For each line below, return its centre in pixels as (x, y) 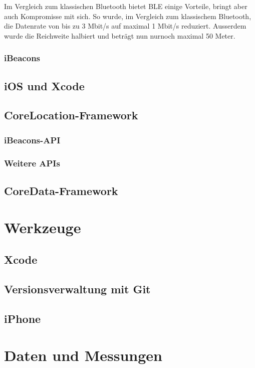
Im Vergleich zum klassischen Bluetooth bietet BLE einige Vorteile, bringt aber (126, 6)
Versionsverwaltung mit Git (77, 289)
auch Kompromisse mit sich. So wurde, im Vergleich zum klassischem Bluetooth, (128, 16)
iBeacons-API (32, 140)
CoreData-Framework (61, 190)
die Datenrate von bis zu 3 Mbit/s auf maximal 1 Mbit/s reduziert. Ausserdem (125, 26)
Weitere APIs (32, 163)
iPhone (23, 318)
